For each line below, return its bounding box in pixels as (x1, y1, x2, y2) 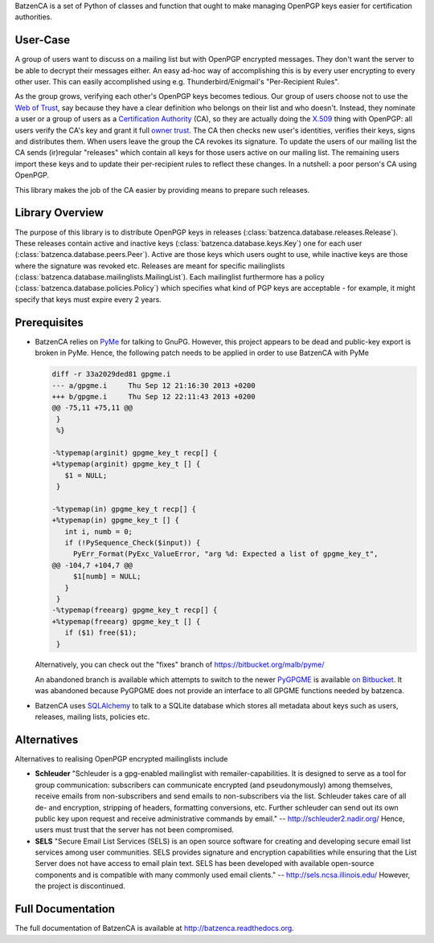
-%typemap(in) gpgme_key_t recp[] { (51, 504, 197, 513)
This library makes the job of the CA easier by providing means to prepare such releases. (14, 185, 310, 194)
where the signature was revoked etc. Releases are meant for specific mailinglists (14, 261, 285, 271)
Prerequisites (14, 316, 84, 329)
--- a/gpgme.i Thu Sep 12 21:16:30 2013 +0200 (51, 381, 256, 390)
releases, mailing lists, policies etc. (35, 712, 150, 722)
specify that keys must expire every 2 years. (14, 294, 162, 304)
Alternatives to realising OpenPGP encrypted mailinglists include (14, 753, 228, 763)
